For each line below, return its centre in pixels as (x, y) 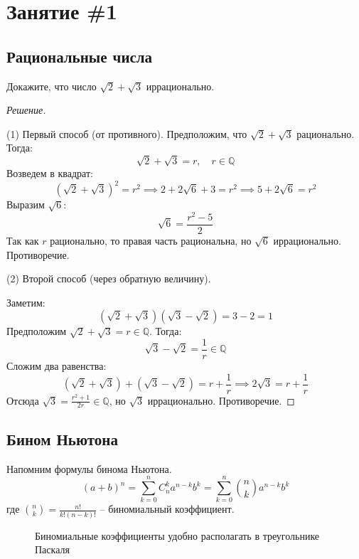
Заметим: (26, 302)
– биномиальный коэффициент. (167, 509)
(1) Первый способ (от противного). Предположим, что (127, 133)
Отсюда (23, 400)
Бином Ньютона (62, 438)
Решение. (26, 110)
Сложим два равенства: (57, 365)
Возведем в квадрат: (50, 173)
